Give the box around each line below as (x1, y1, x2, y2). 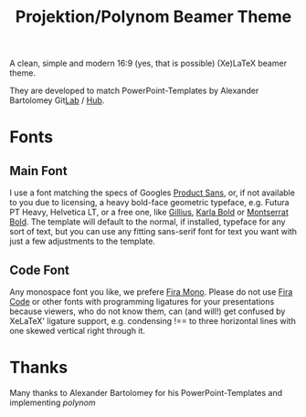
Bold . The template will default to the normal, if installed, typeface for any (9, 216, 286, 227)
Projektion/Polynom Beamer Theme (15, 6, 292, 27)
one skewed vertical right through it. (9, 326, 146, 336)
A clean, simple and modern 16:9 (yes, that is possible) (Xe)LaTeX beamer (9, 57, 288, 69)
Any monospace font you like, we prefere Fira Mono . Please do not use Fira (9, 287, 293, 297)
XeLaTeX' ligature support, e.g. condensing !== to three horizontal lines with (9, 316, 297, 326)
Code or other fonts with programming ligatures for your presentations (9, 297, 275, 307)
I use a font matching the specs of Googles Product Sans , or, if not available (9, 187, 295, 198)
